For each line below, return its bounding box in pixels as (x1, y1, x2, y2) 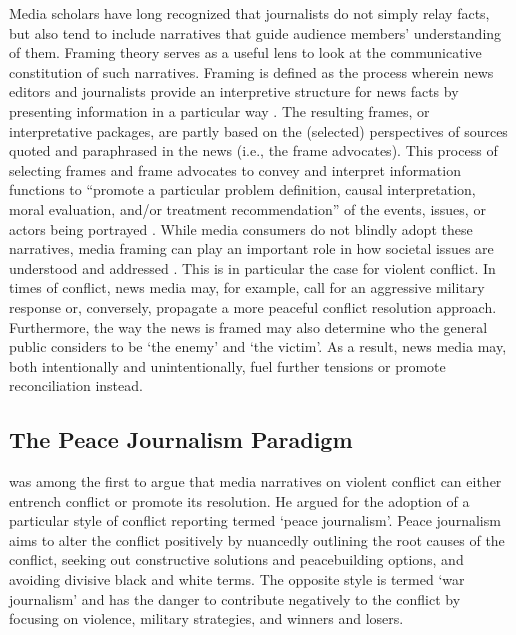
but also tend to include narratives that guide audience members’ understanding (9, 22, 502, 43)
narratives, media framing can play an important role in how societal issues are (9, 238, 494, 259)
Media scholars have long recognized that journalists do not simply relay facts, (9, 3, 490, 23)
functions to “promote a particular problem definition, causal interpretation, (9, 179, 476, 200)
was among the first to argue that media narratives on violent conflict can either (9, 471, 502, 492)
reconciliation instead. (9, 375, 143, 396)
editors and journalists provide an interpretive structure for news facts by (9, 81, 459, 102)
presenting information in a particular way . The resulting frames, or (9, 100, 430, 121)
